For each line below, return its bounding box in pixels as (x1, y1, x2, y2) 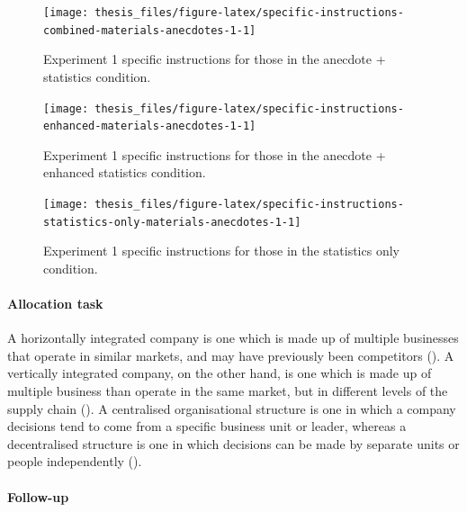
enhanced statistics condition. (43, 163, 206, 182)
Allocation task (7, 294, 103, 313)
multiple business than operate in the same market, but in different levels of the (7, 382, 448, 400)
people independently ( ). (7, 452, 142, 471)
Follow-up (7, 487, 69, 506)
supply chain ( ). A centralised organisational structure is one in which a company (7, 399, 456, 418)
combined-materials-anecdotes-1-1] (43, 23, 256, 37)
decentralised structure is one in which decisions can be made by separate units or (7, 434, 460, 453)
